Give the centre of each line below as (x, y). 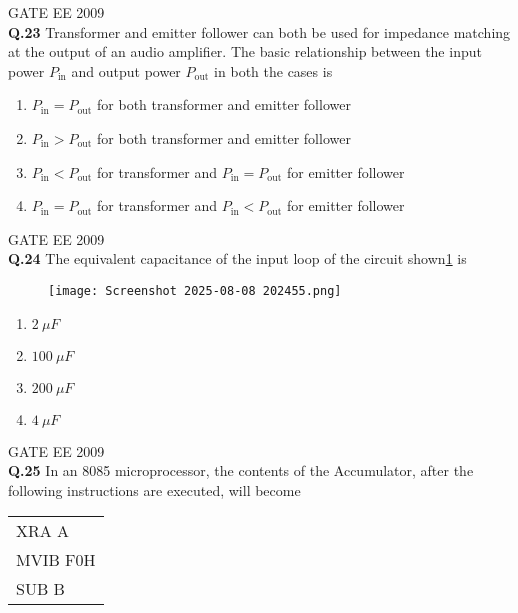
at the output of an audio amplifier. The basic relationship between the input (245, 51)
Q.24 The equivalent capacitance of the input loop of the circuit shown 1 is (237, 258)
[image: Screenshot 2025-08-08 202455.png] (195, 290)
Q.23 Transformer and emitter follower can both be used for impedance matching (259, 31)
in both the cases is (273, 70)
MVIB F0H (56, 560)
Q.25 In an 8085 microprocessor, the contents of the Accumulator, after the (241, 470)
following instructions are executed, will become (154, 489)
